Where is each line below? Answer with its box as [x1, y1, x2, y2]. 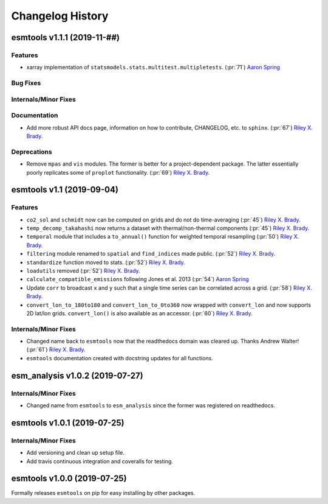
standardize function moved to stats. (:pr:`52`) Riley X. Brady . [26, 259, 185, 266]
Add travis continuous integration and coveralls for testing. [26, 457, 173, 465]
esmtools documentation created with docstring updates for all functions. [26, 354, 213, 362]
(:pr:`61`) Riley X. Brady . [26, 346, 86, 353]
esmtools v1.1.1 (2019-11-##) [11, 32, 120, 43]
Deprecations [11, 147, 52, 156]
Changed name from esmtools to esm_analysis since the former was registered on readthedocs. [26, 402, 276, 409]
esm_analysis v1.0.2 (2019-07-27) [11, 370, 143, 380]
